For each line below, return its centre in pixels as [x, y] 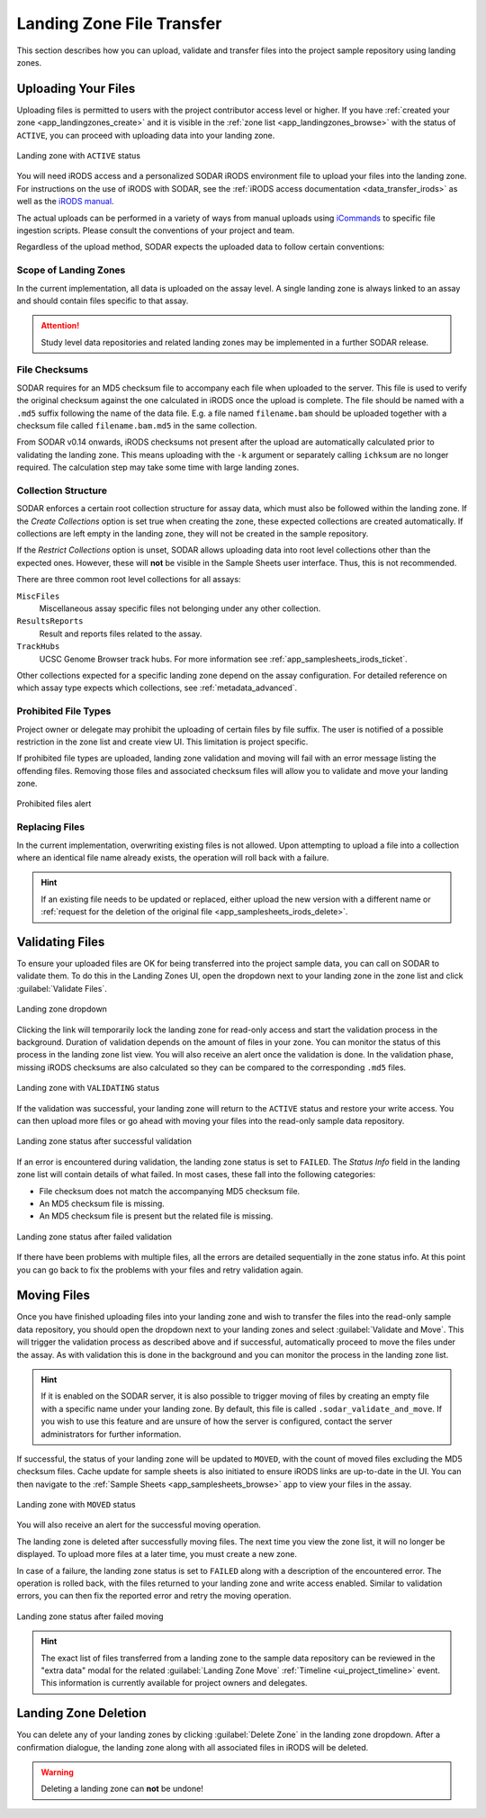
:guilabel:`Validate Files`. [62, 988]
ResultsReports [50, 621]
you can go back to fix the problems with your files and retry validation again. [160, 1270]
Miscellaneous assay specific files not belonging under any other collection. [180, 608]
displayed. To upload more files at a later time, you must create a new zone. [157, 1554]
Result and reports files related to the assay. [121, 634]
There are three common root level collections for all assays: [129, 580]
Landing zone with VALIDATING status [88, 1088]
